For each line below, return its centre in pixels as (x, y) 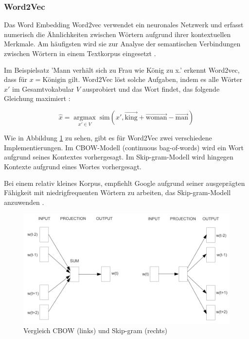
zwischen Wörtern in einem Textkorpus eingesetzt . (80, 53)
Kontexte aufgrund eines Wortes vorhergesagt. (73, 166)
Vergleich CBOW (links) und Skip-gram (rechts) (96, 330)
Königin (54, 80)
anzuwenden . (24, 202)
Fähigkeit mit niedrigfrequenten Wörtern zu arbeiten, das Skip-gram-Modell (117, 192)
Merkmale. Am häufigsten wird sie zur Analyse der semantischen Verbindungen (122, 44)
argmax (85, 117)
